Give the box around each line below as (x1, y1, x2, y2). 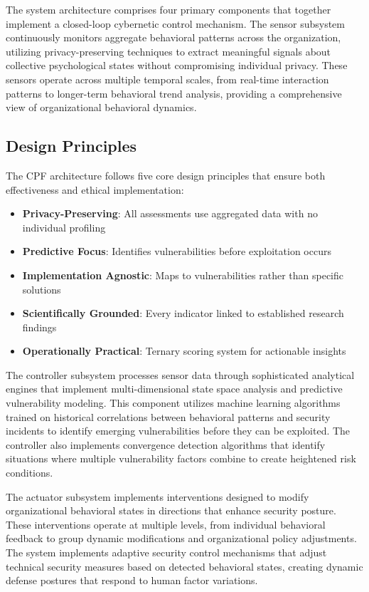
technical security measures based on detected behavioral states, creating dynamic (6, 559, 363, 573)
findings (22, 319, 57, 334)
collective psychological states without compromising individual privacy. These (6, 58, 348, 73)
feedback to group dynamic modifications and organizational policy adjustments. (6, 531, 357, 546)
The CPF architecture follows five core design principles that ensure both (6, 167, 326, 182)
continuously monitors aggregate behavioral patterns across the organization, (6, 30, 341, 45)
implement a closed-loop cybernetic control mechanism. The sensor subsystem (6, 16, 345, 31)
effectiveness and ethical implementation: (6, 182, 184, 197)
